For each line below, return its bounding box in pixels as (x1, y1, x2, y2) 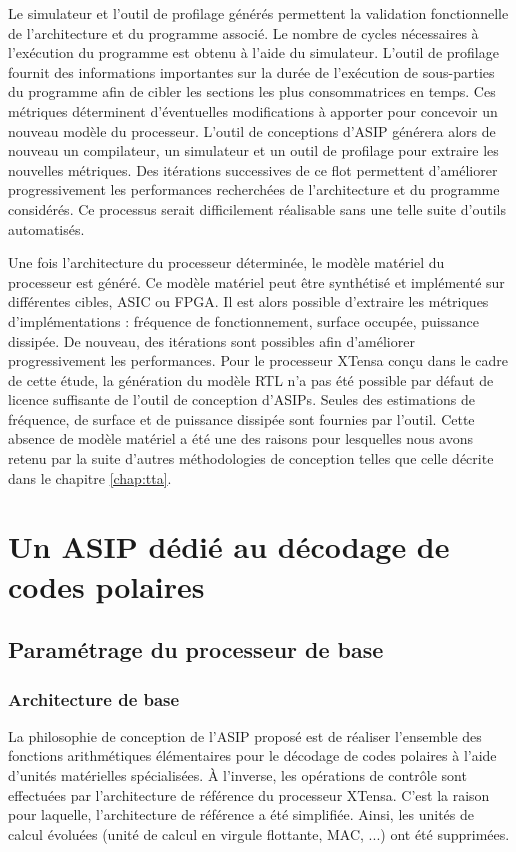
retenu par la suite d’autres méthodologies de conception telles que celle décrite (8, 448, 494, 469)
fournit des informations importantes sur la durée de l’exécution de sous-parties (8, 61, 495, 82)
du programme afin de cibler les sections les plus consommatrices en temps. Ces (8, 81, 496, 102)
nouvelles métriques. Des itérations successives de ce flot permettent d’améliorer (8, 159, 498, 180)
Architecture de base (8, 686, 180, 711)
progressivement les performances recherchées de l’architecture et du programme (8, 179, 500, 200)
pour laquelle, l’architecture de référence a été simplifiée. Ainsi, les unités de (8, 804, 474, 825)
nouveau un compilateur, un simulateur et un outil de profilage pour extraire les (8, 140, 499, 161)
